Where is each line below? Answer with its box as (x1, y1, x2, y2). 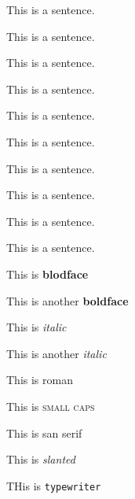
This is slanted (6, 451, 75, 468)
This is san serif (6, 424, 82, 441)
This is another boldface (6, 292, 129, 309)
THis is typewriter (6, 477, 101, 493)
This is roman (6, 371, 73, 388)
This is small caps (6, 397, 95, 414)
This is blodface (6, 265, 89, 282)
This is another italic (6, 345, 107, 361)
